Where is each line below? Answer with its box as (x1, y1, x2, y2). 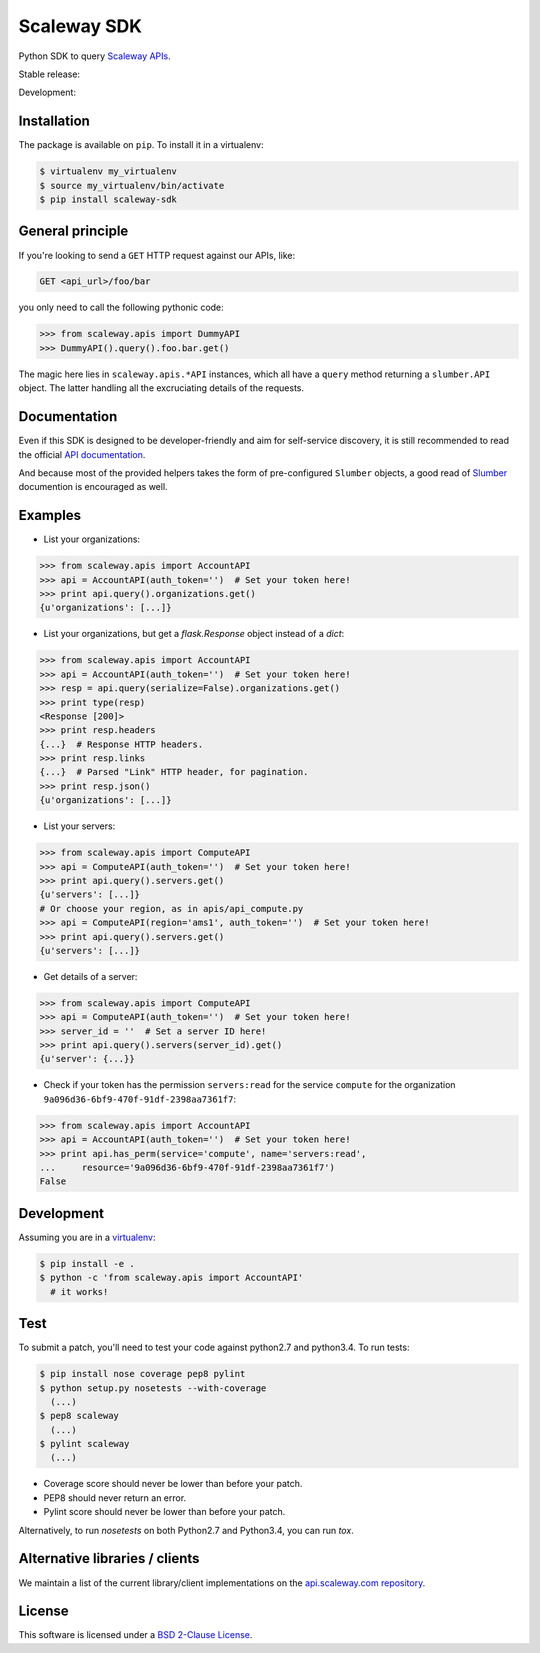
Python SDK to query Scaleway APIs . (18, 50, 171, 62)
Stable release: (18, 68, 80, 80)
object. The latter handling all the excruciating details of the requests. (18, 382, 305, 394)
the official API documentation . (18, 448, 146, 460)
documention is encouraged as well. (18, 481, 169, 493)
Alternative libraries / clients (18, 1550, 200, 1567)
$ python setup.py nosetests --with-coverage (39, 1382, 267, 1394)
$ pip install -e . (39, 1258, 135, 1269)
